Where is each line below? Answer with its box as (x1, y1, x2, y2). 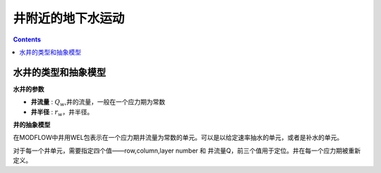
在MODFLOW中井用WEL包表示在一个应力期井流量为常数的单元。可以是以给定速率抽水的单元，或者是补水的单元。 (13, 134, 344, 142)
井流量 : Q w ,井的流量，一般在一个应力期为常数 (30, 98, 166, 108)
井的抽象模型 (13, 120, 51, 129)
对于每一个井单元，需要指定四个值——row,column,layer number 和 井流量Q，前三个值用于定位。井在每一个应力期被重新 (13, 146, 361, 155)
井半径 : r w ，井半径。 (30, 108, 94, 117)
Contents (13, 35, 42, 44)
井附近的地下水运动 (13, 11, 125, 26)
